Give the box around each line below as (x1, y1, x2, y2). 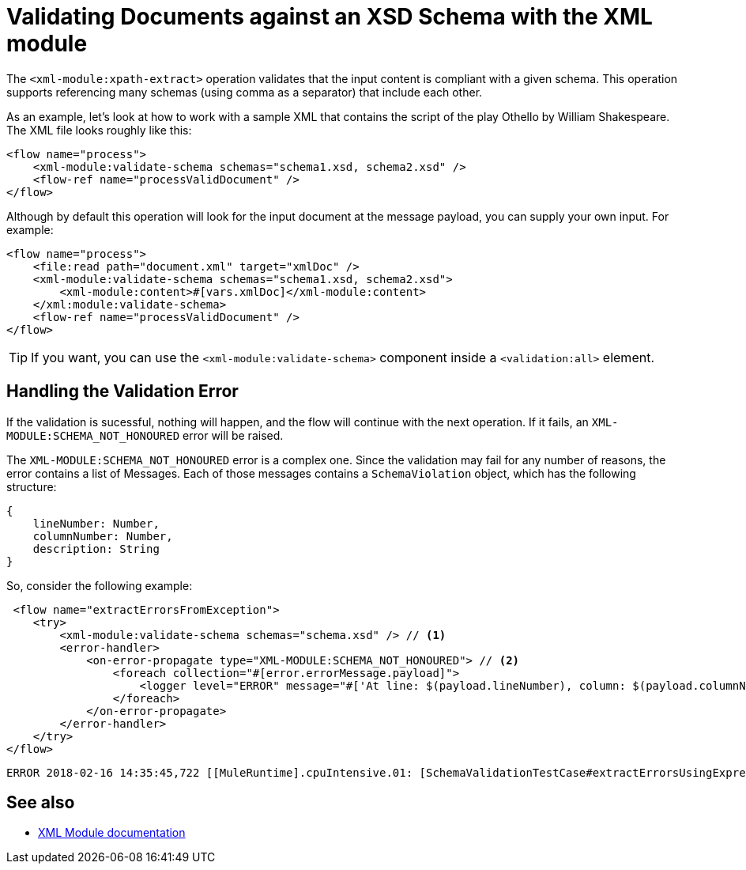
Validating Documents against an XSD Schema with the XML (6, 3, 653, 30)
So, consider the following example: (6, 578, 193, 592)
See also (6, 792, 75, 813)
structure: (6, 479, 57, 494)
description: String (32, 542, 160, 555)
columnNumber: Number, (32, 529, 173, 543)
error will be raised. (183, 428, 284, 442)
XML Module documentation (38, 826, 186, 840)
